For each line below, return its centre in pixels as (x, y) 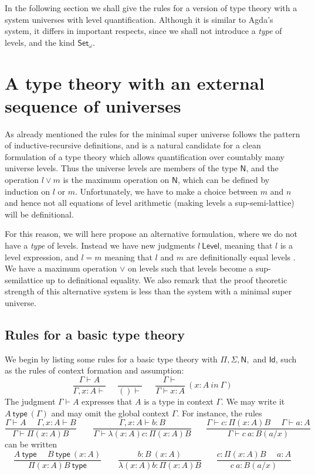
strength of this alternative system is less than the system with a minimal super (148, 291)
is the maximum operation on (116, 180)
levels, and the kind (40, 42)
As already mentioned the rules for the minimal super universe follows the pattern (153, 133)
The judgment (30, 401)
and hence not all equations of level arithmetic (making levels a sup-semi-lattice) (150, 203)
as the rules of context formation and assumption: (94, 370)
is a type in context (179, 401)
